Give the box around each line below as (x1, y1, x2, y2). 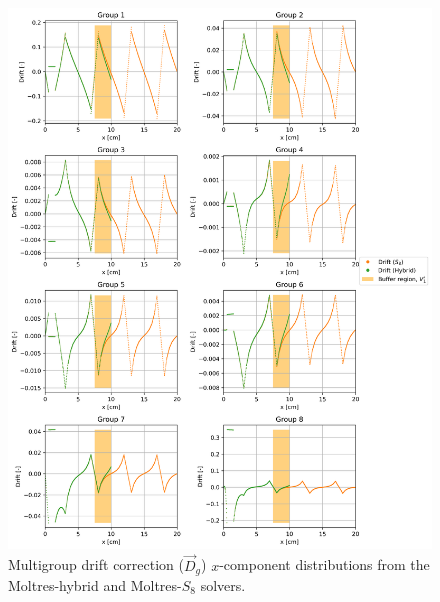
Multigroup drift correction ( (8, 554, 184, 575)
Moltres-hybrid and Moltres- (8, 574, 182, 595)
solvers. (200, 574, 246, 595)
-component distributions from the (219, 554, 430, 575)
